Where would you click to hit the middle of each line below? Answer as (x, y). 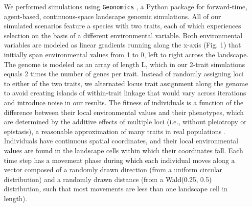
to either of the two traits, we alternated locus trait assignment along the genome (126, 83)
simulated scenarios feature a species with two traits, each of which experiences (123, 26)
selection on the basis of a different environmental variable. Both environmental (123, 35)
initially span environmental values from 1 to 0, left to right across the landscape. (126, 55)
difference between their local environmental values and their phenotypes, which (124, 112)
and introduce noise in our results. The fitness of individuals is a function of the (124, 102)
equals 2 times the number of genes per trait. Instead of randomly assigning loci (124, 74)
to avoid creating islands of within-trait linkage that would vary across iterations (125, 93)
